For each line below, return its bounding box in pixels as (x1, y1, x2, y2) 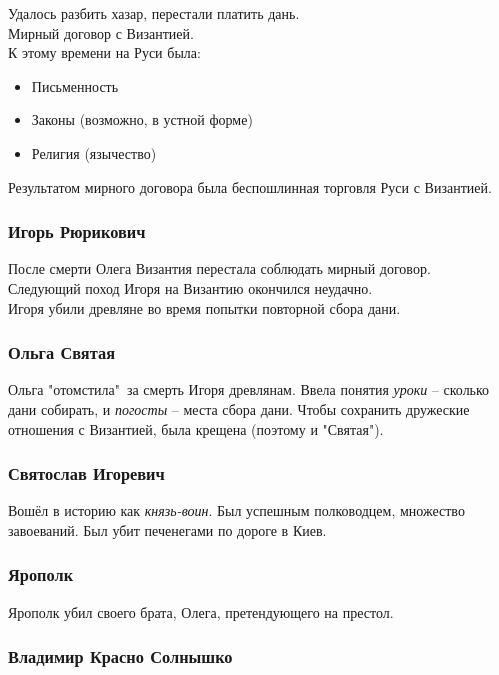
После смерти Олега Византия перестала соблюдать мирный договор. (8, 258, 431, 279)
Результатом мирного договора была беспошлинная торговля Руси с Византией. (8, 176, 492, 197)
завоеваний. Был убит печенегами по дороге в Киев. (8, 519, 327, 540)
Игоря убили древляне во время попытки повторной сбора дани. (8, 297, 401, 318)
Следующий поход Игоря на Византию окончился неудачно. (8, 277, 373, 298)
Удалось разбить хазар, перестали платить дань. (8, 3, 300, 23)
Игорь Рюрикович (8, 219, 146, 244)
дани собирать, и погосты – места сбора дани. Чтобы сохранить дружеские (8, 398, 470, 419)
